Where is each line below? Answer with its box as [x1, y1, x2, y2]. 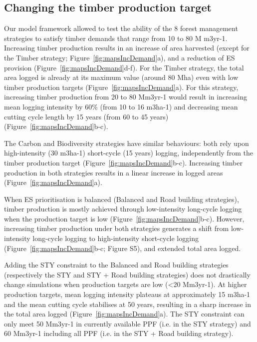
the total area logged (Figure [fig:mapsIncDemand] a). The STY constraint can [4, 308, 245, 319]
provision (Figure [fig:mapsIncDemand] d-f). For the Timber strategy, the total [4, 62, 244, 72]
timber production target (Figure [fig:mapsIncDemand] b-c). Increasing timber [4, 157, 243, 167]
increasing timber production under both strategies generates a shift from [4, 223, 229, 233]
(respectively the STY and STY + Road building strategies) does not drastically [4, 269, 251, 279]
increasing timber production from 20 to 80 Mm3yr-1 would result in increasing [4, 91, 248, 102]
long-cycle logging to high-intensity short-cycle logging [32, 233, 199, 243]
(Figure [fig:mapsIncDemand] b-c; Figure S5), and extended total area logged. [4, 242, 241, 253]
